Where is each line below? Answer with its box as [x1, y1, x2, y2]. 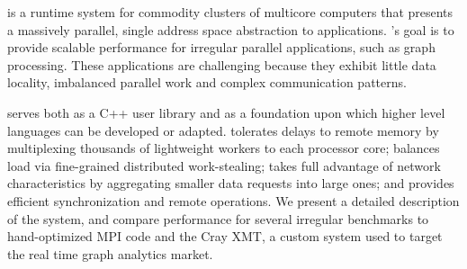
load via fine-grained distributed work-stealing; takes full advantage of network [7, 156, 441, 175]
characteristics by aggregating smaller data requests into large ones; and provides [7, 174, 454, 193]
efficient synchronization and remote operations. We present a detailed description [7, 191, 460, 210]
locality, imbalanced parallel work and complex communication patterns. [7, 73, 407, 92]
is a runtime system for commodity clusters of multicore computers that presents [7, 3, 454, 21]
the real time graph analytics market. [7, 244, 213, 263]
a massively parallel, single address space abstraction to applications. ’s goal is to [7, 20, 454, 39]
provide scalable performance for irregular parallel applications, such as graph [7, 38, 436, 57]
